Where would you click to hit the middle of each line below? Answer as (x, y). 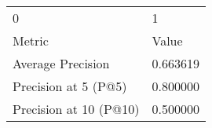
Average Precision (61, 63)
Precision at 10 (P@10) (76, 109)
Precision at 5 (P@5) (70, 86)
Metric (31, 40)
